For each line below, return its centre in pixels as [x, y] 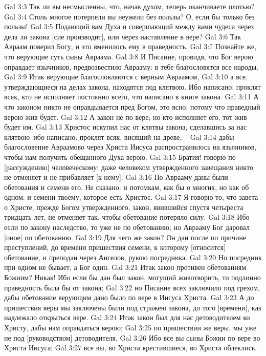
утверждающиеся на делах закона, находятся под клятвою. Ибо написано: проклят [132, 86]
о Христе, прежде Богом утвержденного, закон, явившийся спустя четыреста [124, 207]
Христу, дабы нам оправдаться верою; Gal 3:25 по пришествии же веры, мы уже [130, 327]
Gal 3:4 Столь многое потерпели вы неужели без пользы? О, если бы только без [129, 16]
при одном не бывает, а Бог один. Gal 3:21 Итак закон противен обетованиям [125, 267]
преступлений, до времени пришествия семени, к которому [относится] [115, 247]
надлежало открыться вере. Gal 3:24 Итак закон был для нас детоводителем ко [127, 317]
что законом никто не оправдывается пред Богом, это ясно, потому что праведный [132, 106]
